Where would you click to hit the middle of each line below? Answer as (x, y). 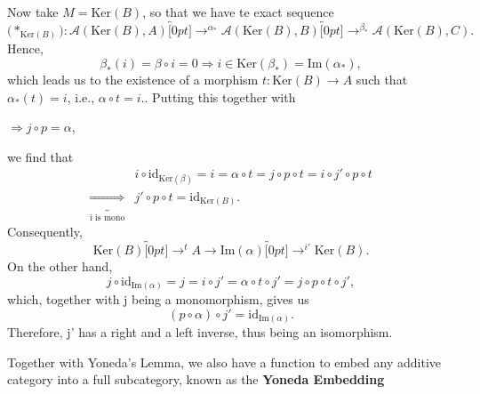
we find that (40, 156)
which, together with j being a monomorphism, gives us (158, 299)
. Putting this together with (220, 96)
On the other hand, (60, 266)
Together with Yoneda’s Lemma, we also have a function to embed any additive (224, 362)
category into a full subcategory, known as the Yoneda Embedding (196, 379)
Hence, (25, 48)
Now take (33, 12)
